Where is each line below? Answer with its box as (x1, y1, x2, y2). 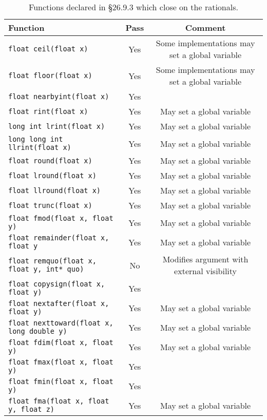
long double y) (8, 327, 67, 335)
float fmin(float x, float (8, 377, 113, 386)
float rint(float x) (8, 107, 88, 116)
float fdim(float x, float (8, 338, 113, 347)
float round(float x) (8, 156, 92, 165)
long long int (8, 135, 63, 143)
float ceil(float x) (8, 45, 88, 53)
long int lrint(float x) (8, 122, 105, 130)
